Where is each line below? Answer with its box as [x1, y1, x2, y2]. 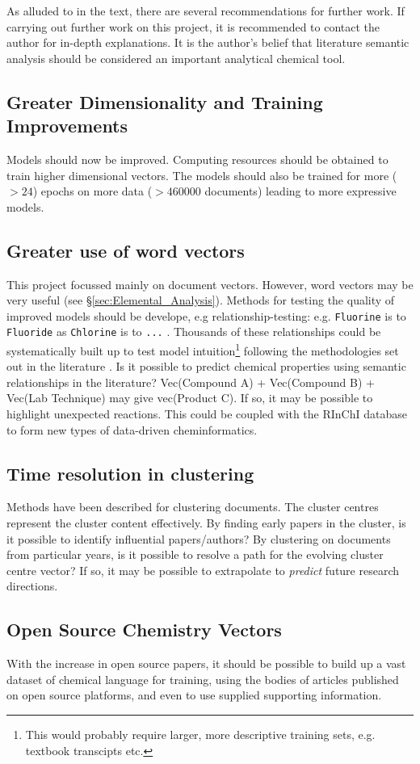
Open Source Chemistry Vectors [6, 617, 282, 642]
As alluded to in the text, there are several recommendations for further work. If [6, 2, 405, 19]
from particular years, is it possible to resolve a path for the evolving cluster [6, 546, 384, 563]
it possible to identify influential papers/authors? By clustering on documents [6, 530, 391, 547]
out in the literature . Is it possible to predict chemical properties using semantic [6, 358, 406, 375]
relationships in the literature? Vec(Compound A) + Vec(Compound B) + [6, 373, 375, 390]
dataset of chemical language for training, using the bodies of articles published [6, 670, 399, 687]
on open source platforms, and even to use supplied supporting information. [6, 686, 382, 703]
